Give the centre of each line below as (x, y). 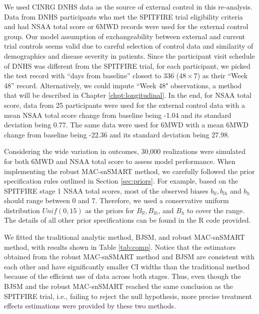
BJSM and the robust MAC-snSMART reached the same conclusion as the (118, 286)
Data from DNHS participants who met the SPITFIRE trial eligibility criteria (123, 16)
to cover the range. (216, 210)
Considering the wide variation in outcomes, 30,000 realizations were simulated (125, 151)
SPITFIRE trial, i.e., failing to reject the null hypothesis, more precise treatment (128, 296)
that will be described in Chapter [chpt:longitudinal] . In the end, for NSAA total (128, 95)
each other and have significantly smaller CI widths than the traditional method (127, 266)
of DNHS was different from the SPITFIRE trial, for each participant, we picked (127, 65)
